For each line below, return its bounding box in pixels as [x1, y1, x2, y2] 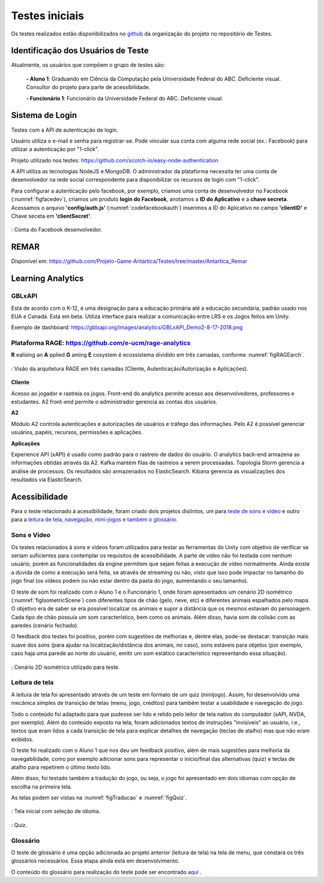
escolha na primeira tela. [11, 783, 72, 790]
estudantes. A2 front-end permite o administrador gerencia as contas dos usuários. [11, 398, 218, 405]
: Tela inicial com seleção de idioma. [11, 808, 101, 815]
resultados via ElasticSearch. [11, 476, 83, 484]
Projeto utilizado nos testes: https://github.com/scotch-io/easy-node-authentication [11, 156, 219, 164]
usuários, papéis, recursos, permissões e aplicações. [11, 429, 143, 436]
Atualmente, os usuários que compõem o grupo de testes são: [11, 61, 165, 69]
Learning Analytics [11, 274, 84, 284]
